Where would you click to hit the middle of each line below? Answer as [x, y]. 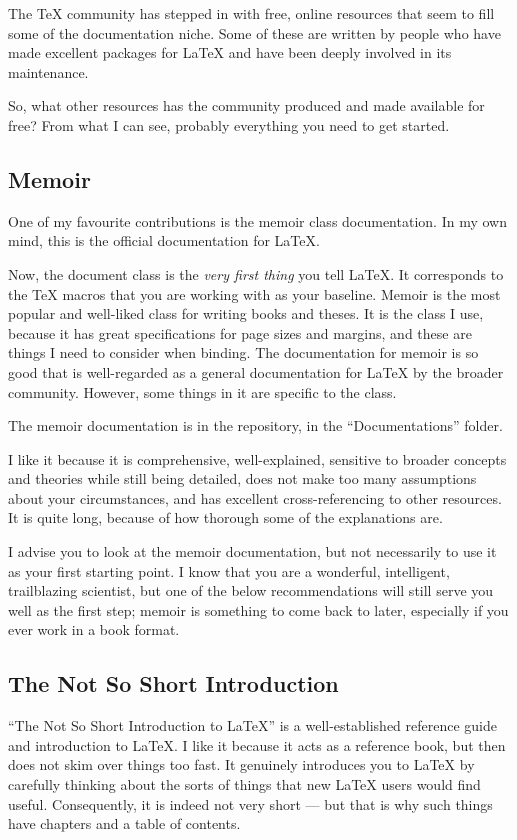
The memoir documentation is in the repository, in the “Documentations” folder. [255, 425]
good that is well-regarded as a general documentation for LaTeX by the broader [256, 371]
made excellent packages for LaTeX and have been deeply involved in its [230, 52]
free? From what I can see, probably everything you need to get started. [229, 124]
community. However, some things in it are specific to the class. [202, 391]
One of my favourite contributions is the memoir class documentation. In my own [257, 220]
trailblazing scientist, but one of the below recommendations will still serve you [251, 590]
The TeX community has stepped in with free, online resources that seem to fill [251, 13]
